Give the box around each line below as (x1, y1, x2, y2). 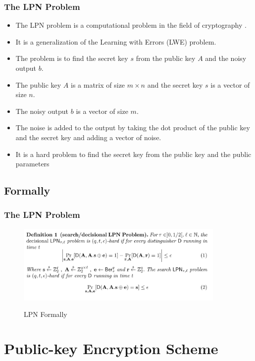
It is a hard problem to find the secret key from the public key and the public (15, 149, 252, 159)
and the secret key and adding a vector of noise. (15, 132, 161, 142)
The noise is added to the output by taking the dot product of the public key (15, 122, 250, 133)
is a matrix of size (71, 79, 125, 90)
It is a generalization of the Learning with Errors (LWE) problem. (15, 36, 216, 47)
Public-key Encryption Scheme (4, 338, 218, 359)
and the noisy (205, 53, 247, 63)
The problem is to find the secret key (15, 53, 128, 63)
